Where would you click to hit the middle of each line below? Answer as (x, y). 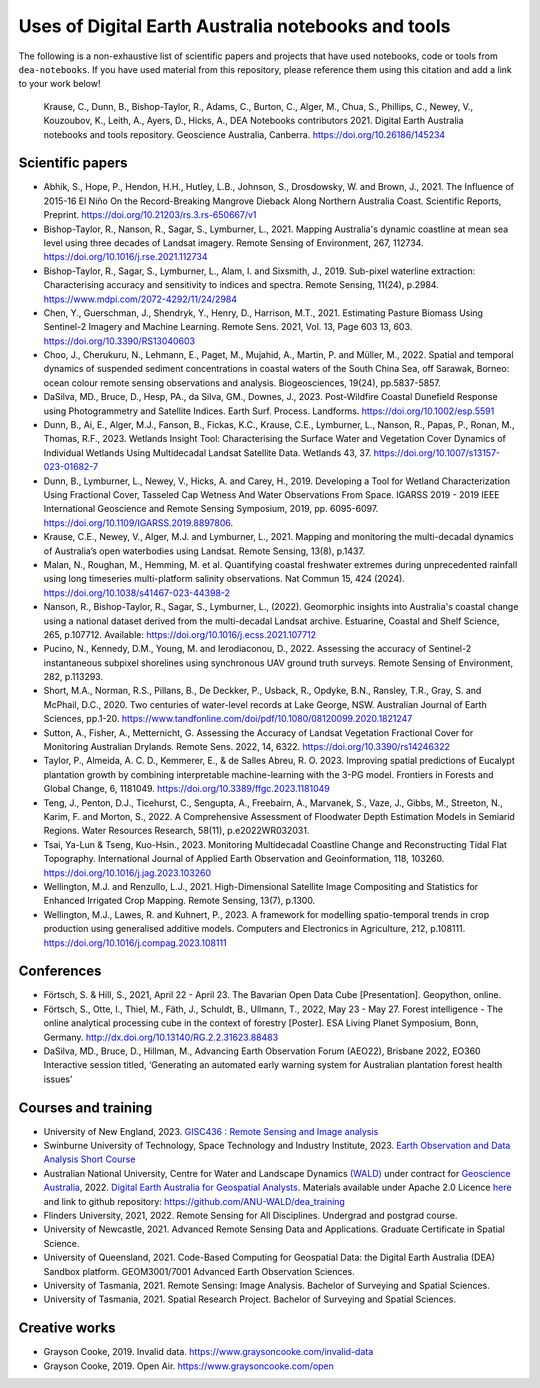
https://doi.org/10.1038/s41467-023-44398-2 (136, 592)
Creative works (67, 1328)
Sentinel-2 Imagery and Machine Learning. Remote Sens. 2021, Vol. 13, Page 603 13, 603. (228, 327)
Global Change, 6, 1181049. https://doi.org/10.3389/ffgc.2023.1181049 (186, 789)
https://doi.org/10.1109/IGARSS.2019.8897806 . (138, 522)
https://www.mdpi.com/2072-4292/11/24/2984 (140, 299)
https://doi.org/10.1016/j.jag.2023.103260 (127, 872)
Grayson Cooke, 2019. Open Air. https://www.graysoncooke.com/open (189, 1366)
